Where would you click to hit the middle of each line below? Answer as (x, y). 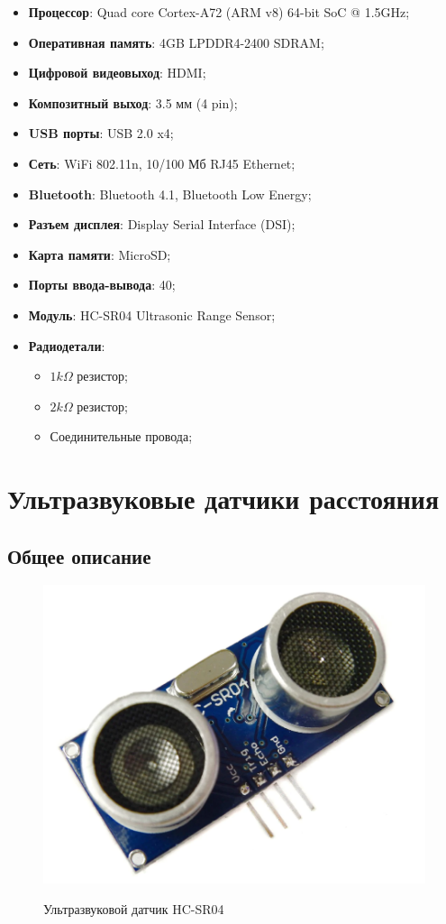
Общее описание (79, 555)
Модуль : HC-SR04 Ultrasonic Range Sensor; (152, 314)
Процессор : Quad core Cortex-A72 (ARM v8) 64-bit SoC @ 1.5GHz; (219, 12)
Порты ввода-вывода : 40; (102, 285)
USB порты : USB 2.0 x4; (101, 133)
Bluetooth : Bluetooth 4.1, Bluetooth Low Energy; (170, 194)
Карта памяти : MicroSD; (100, 254)
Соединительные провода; (121, 436)
